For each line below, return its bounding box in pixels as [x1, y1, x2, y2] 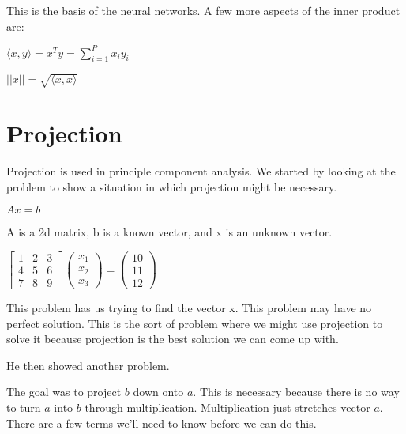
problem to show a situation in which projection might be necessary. [6, 178, 337, 194]
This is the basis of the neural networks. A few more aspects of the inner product [6, 2, 400, 18]
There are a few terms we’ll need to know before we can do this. [6, 414, 317, 431]
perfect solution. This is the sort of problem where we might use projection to [6, 315, 383, 331]
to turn [6, 399, 41, 416]
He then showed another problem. [6, 357, 170, 373]
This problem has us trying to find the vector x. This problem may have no [6, 300, 372, 316]
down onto [133, 383, 184, 400]
